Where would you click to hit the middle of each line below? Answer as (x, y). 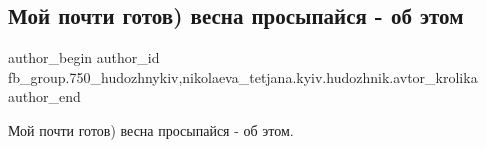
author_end (44, 96)
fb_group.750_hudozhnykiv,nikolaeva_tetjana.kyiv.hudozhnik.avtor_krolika (243, 76)
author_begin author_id (84, 57)
